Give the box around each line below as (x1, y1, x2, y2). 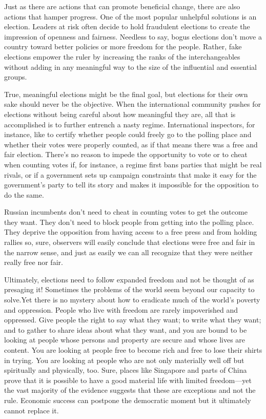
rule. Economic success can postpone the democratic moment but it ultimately (4, 394, 251, 405)
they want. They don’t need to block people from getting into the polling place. (4, 216, 254, 227)
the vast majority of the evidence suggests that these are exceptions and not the (4, 385, 256, 395)
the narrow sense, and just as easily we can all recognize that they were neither (4, 246, 253, 257)
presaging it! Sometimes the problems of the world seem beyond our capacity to (4, 284, 255, 295)
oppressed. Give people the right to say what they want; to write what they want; (4, 314, 261, 325)
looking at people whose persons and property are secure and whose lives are (4, 334, 245, 345)
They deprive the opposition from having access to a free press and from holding (4, 226, 257, 237)
